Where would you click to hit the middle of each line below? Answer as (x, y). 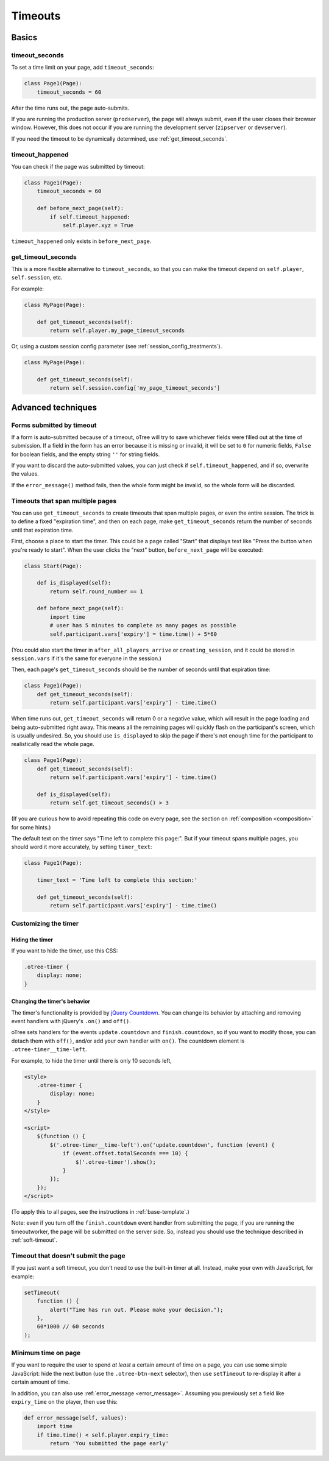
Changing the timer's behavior (51, 1001)
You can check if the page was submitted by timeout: (78, 166)
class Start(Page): (53, 566)
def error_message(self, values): (76, 1418)
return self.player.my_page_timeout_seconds (117, 330)
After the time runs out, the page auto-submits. (70, 108)
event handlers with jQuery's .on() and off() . (71, 1021)
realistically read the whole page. (53, 744)
